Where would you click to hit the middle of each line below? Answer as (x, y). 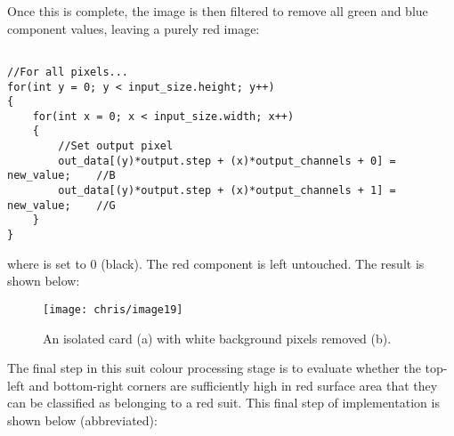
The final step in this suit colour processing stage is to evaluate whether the (214, 368)
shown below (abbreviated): (82, 420)
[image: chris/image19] (113, 309)
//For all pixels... (68, 72)
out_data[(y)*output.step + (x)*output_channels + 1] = (227, 191)
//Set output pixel (116, 146)
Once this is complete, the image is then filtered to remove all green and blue (218, 11)
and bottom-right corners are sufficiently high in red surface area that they (233, 385)
